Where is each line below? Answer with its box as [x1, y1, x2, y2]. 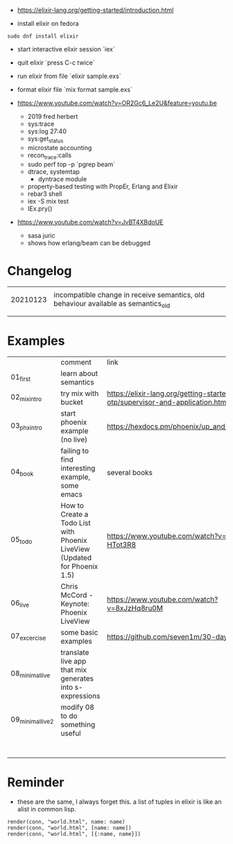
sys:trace [27, 120, 55, 128]
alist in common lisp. [17, 804, 76, 813]
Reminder [7, 774, 64, 790]
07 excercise [10, 631, 46, 642]
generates [60, 674, 94, 683]
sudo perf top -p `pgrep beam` [27, 160, 116, 168]
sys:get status [27, 135, 64, 145]
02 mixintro [10, 392, 42, 403]
